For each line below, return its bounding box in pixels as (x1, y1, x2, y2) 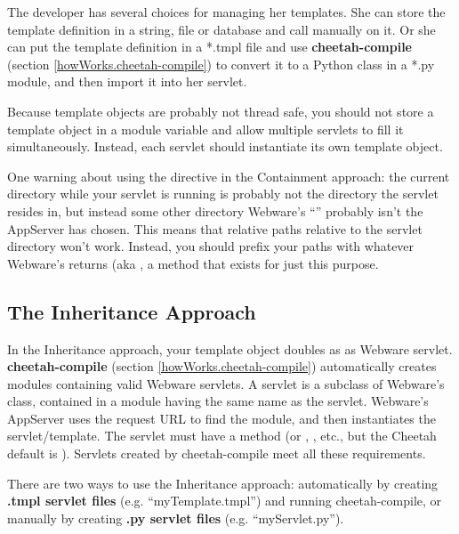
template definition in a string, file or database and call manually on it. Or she (7, 20, 436, 38)
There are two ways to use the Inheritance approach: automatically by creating (7, 473, 439, 492)
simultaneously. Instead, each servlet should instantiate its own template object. (7, 137, 443, 156)
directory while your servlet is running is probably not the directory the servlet (7, 184, 439, 203)
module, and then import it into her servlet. (7, 72, 247, 91)
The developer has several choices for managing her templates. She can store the (7, 3, 446, 20)
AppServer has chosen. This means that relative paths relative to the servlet (7, 219, 423, 238)
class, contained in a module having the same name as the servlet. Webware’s (7, 392, 429, 410)
